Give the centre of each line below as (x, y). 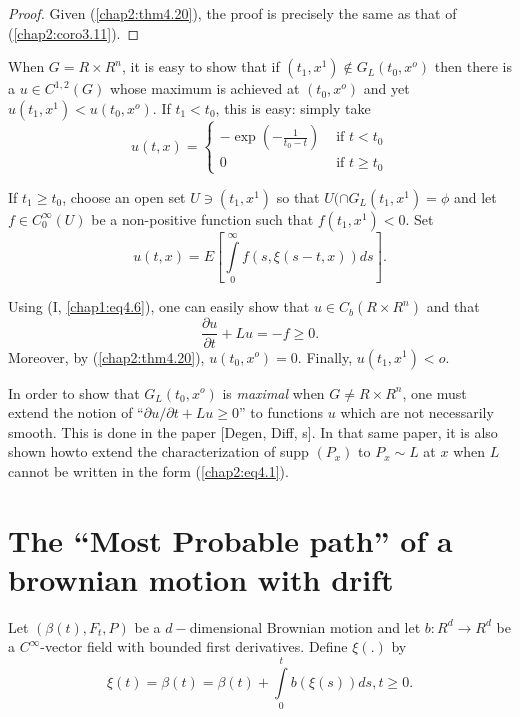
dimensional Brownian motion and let (305, 626)
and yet (386, 88)
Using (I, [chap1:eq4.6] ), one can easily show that (159, 306)
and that (453, 306)
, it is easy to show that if (201, 66)
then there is (473, 66)
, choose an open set (124, 196)
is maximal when (273, 392)
